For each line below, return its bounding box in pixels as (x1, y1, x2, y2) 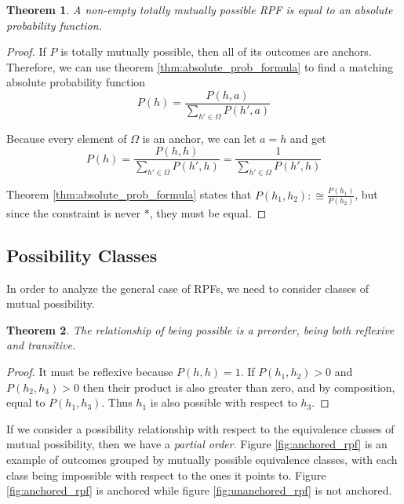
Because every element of (6, 130, 127, 146)
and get (289, 130, 326, 146)
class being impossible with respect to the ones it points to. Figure (6, 466, 326, 483)
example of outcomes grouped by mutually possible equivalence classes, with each (6, 451, 398, 468)
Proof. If (6, 43, 46, 60)
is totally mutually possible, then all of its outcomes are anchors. (60, 43, 372, 60)
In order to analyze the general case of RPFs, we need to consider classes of (6, 279, 369, 296)
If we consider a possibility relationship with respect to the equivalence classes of (6, 420, 395, 436)
